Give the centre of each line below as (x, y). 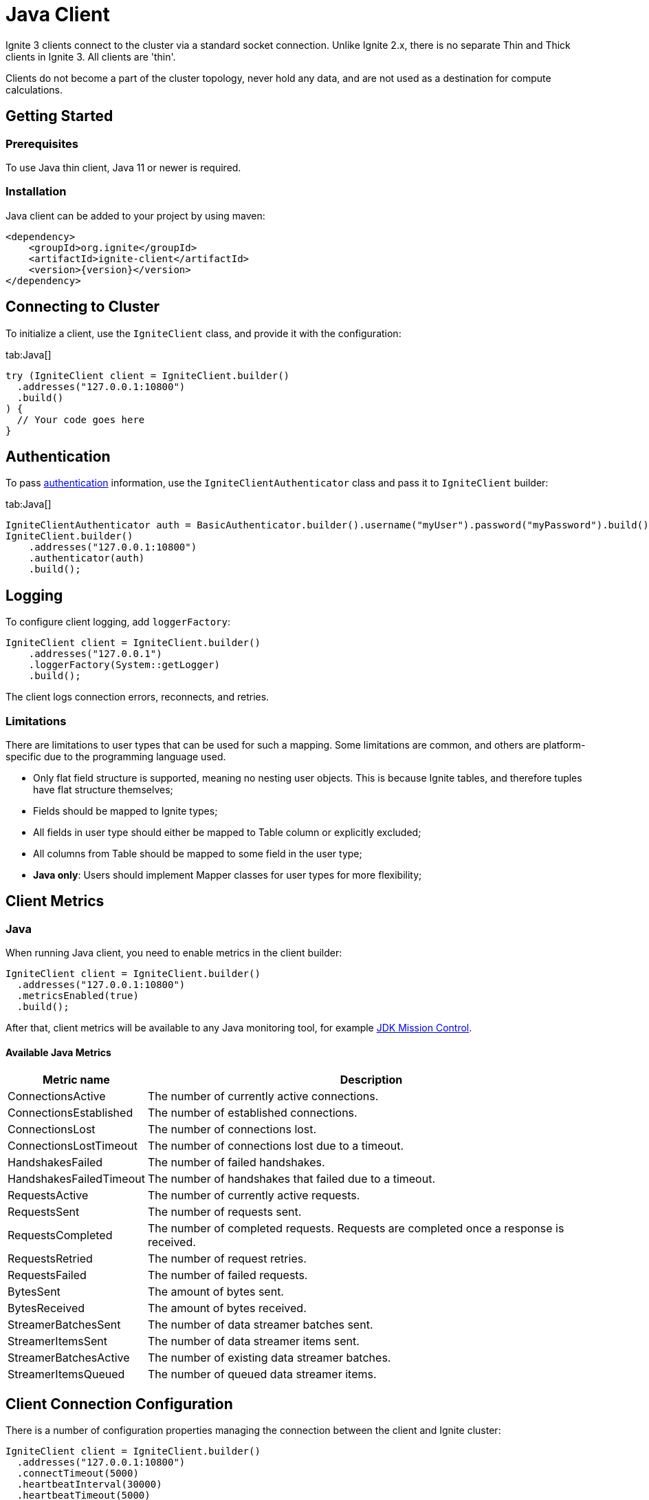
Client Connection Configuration (119, 1404)
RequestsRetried (50, 1259)
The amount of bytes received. (227, 1308)
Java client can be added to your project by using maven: (135, 215)
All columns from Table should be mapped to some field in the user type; (198, 854)
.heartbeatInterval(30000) (89, 1485)
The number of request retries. (227, 1259)
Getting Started (59, 116)
